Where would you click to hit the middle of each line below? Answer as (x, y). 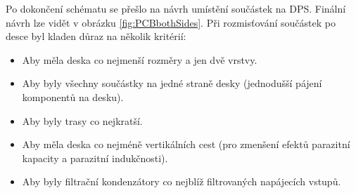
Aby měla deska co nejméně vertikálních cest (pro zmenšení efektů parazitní (186, 144)
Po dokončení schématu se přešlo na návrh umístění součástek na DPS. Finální (176, 8)
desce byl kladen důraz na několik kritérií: (96, 36)
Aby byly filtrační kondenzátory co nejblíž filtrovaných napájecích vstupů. (182, 181)
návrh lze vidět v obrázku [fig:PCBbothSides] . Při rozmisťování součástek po (171, 22)
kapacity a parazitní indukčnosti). (95, 158)
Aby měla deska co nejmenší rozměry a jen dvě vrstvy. (140, 59)
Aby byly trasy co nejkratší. (82, 120)
